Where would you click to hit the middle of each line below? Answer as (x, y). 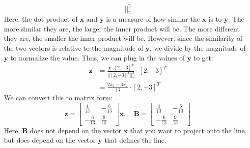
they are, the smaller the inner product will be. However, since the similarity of (123, 38)
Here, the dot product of (41, 19)
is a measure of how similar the (153, 19)
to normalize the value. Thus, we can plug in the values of (98, 57)
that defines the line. (135, 140)
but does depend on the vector (50, 140)
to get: (203, 57)
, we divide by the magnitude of (197, 48)
